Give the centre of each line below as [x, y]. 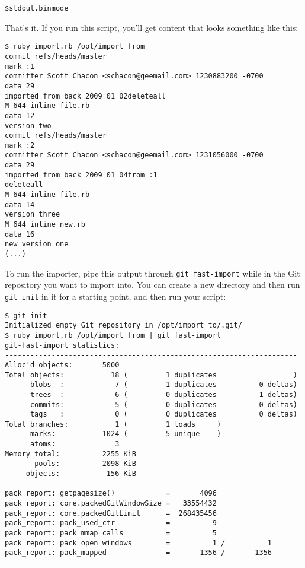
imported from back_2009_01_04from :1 [81, 175]
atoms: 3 [75, 444]
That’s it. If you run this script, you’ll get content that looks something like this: [152, 27]
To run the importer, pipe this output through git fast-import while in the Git [152, 273]
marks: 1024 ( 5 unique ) [126, 434]
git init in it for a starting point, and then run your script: [115, 296]
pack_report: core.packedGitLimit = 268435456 [111, 513]
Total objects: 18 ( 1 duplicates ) [151, 375]
